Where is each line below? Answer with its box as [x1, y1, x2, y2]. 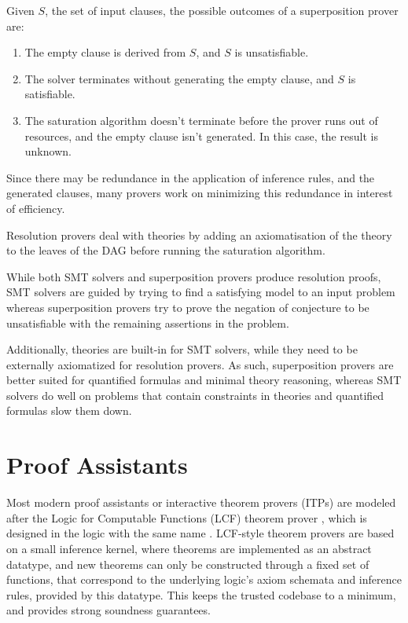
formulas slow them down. [6, 402, 132, 419]
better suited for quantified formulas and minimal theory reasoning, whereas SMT [6, 372, 402, 388]
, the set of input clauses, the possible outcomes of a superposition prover [45, 2, 399, 18]
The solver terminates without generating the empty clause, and [24, 70, 334, 86]
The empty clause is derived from [24, 44, 186, 60]
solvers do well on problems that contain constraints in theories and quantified [6, 387, 384, 403]
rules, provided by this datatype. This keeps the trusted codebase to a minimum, [6, 586, 396, 603]
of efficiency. [6, 200, 65, 216]
